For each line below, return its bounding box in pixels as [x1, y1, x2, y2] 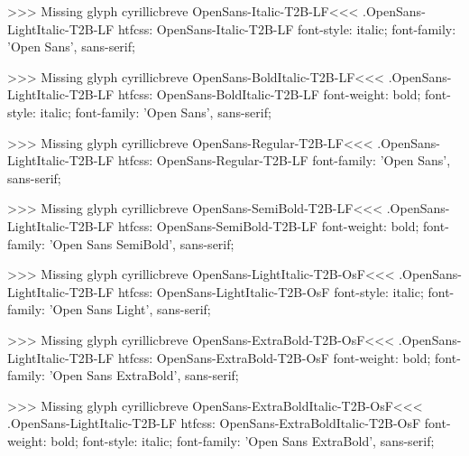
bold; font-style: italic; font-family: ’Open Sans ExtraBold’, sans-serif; [51, 431, 435, 450]
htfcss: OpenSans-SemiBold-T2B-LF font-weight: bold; [117, 216, 419, 235]
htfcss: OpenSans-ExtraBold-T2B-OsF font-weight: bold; [117, 348, 431, 367]
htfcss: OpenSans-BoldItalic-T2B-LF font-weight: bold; [117, 85, 421, 104]
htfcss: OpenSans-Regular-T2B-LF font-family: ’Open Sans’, [117, 151, 451, 170]
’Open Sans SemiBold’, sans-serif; [49, 234, 234, 253]
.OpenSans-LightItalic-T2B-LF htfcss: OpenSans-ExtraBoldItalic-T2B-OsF [7, 414, 421, 433]
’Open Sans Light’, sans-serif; [49, 300, 211, 319]
